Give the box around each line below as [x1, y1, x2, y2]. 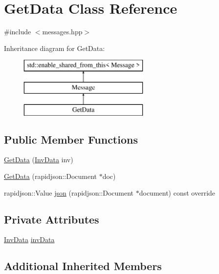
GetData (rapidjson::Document [4, 171, 97, 181]
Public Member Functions [4, 131, 138, 147]
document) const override [139, 187, 216, 198]
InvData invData [4, 234, 55, 245]
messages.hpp [42, 26, 83, 37]
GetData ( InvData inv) [4, 154, 73, 165]
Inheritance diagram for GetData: [4, 43, 105, 53]
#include [4, 26, 31, 37]
